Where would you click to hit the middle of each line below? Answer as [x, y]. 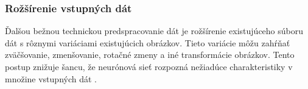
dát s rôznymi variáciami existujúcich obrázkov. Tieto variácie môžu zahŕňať [148, 42]
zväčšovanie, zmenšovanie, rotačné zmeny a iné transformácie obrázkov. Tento [150, 55]
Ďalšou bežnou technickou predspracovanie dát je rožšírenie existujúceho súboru [154, 31]
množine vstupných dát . [51, 78]
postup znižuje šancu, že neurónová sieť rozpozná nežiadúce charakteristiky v [149, 66]
